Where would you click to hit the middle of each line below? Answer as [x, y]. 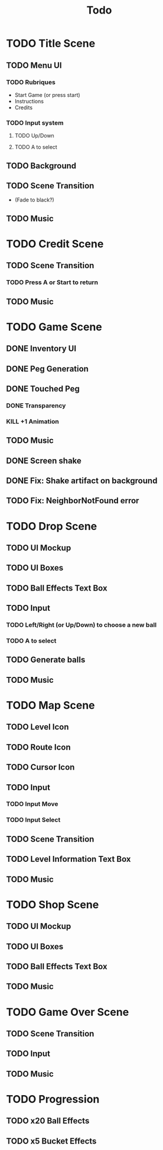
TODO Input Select [33, 820]
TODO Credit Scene [55, 244]
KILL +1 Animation [32, 421]
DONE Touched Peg [43, 389]
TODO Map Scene [51, 705]
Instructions [29, 101]
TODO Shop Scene [53, 905]
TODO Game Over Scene [68, 1012]
